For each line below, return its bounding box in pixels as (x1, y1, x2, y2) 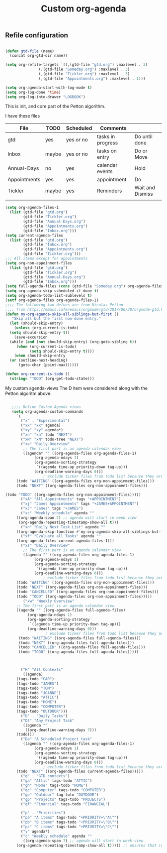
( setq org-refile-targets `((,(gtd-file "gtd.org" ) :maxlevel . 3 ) (5, 62, 148, 67)
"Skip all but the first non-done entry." (11, 316, 101, 321)
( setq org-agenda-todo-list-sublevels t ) (5, 293, 92, 298)
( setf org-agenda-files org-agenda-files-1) (5, 297, 99, 303)
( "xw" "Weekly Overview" (23, 599, 75, 604)
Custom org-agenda (41, 3, 126, 14)
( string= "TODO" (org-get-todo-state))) (9, 376, 94, 381)
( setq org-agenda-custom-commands (11, 409, 83, 414)
